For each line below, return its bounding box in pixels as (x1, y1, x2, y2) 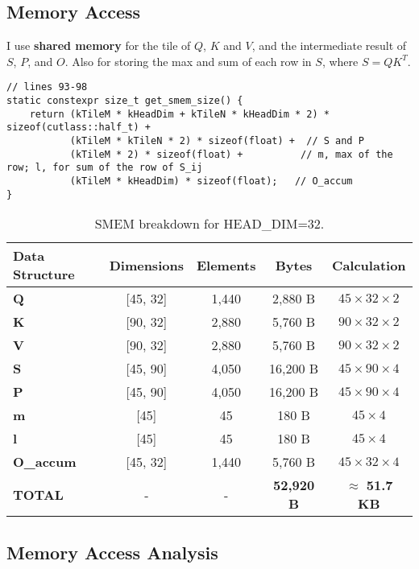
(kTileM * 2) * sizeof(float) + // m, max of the (69, 148, 393, 160)
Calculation (332, 255, 406, 274)
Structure (13, 265, 75, 284)
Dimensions (109, 255, 184, 274)
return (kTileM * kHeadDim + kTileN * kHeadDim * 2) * (29, 108, 330, 120)
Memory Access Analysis (6, 539, 218, 564)
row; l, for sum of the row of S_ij (6, 162, 203, 174)
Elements (196, 255, 256, 274)
